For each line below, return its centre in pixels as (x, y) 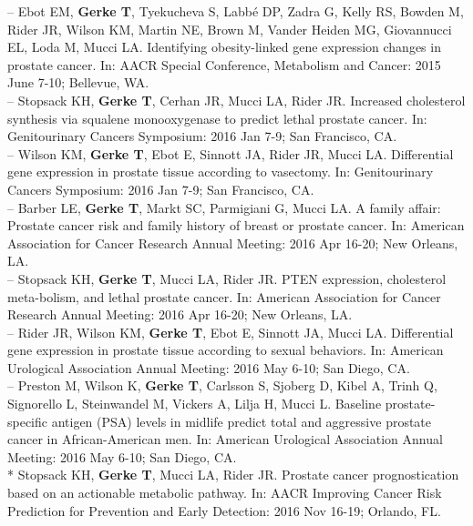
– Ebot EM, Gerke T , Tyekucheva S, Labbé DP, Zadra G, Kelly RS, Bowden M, (236, 11)
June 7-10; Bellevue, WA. (78, 82)
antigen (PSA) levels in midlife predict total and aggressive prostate (242, 421)
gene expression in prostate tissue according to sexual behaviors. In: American (226, 350)
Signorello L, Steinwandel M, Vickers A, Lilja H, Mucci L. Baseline (195, 404)
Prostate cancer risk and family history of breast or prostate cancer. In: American (236, 225)
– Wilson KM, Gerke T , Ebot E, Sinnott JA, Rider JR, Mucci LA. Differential (231, 153)
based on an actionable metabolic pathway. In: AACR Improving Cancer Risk (225, 493)
